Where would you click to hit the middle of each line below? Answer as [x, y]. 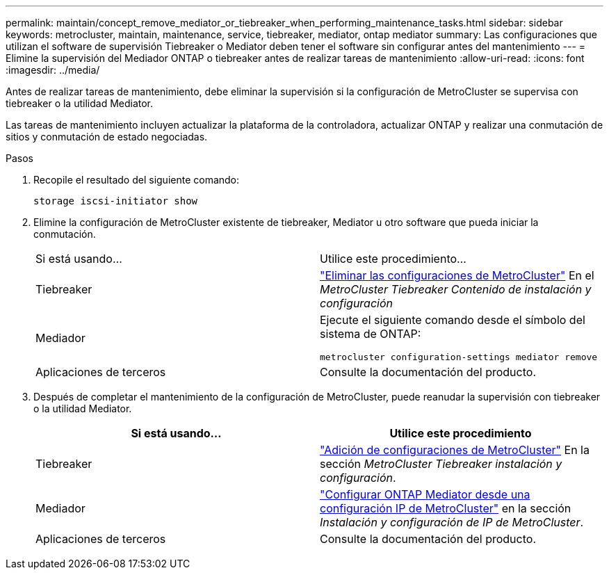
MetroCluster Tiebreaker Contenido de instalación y [456, 289]
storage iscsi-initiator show [116, 201]
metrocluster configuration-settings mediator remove [459, 357]
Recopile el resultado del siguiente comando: [137, 180]
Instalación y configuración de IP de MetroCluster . [452, 522]
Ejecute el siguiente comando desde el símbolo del [453, 320]
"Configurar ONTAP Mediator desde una [425, 494]
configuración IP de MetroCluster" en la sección [446, 508]
